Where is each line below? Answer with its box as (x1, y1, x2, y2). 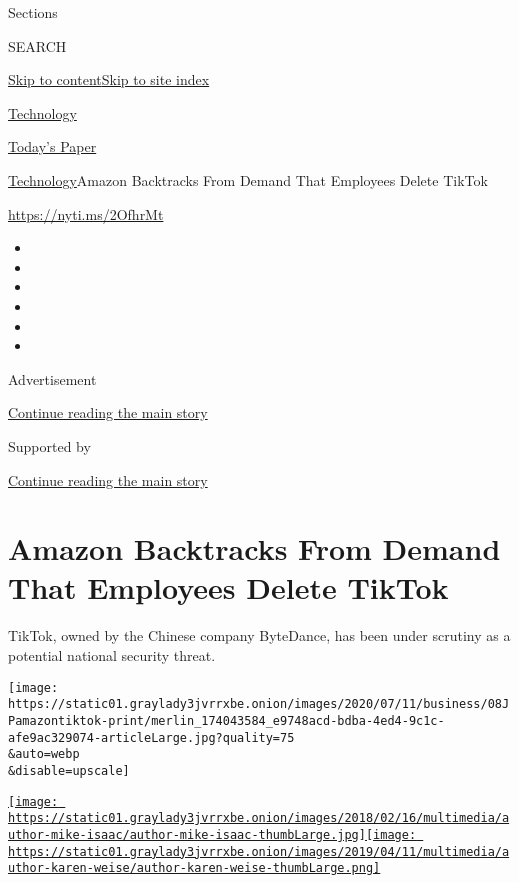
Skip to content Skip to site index (8, 69, 210, 90)
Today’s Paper (8, 136, 97, 157)
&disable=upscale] (8, 763, 130, 778)
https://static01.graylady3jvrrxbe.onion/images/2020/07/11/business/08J (8, 697, 510, 712)
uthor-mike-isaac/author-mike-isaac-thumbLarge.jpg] (8, 827, 366, 842)
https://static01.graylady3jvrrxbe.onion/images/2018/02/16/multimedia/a (8, 811, 510, 826)
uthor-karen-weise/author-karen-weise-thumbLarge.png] (8, 861, 381, 876)
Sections (8, 2, 58, 22)
